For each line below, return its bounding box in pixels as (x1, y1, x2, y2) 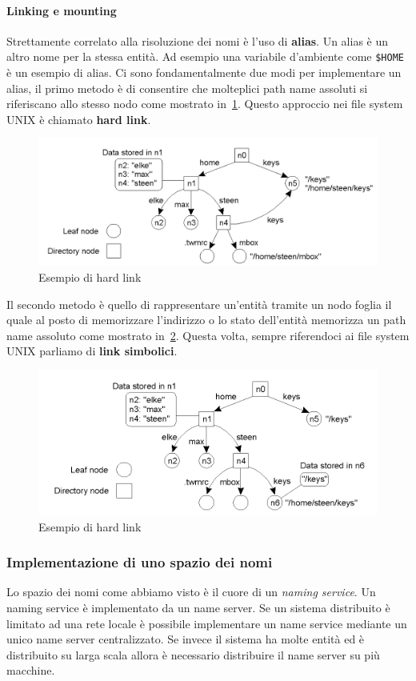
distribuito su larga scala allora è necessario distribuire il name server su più (6, 646, 380, 663)
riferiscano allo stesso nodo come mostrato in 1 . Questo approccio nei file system (6, 95, 403, 112)
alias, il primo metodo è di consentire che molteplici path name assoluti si (6, 79, 368, 96)
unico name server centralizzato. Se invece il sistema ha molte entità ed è (6, 631, 365, 647)
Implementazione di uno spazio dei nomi (6, 552, 273, 572)
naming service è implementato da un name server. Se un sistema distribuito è (6, 599, 390, 615)
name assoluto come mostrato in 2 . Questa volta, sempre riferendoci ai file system (6, 326, 410, 343)
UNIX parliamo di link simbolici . (6, 343, 178, 359)
